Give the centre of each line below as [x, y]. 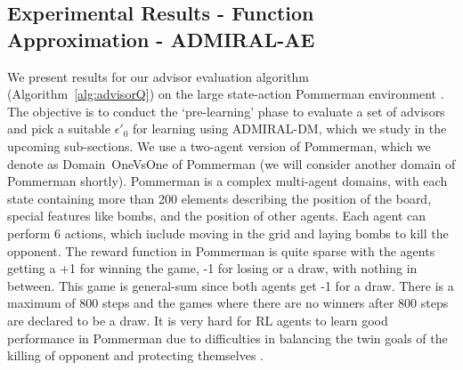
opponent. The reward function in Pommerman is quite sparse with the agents [221, 250]
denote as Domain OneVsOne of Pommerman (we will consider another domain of [231, 163]
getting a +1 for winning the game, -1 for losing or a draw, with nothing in [212, 268]
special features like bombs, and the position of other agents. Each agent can [217, 216]
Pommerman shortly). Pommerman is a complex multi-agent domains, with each [227, 181]
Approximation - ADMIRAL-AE [161, 39]
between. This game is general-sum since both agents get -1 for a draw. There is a [231, 285]
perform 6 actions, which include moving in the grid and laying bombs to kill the [228, 233]
